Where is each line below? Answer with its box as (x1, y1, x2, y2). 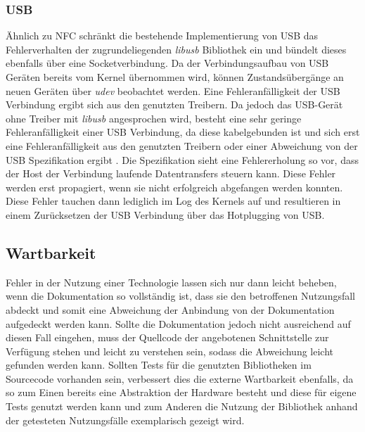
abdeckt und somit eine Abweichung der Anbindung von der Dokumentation (6, 302, 335, 317)
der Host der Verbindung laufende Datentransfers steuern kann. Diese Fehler (6, 166, 336, 181)
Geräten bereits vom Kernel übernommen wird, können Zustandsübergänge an (6, 70, 344, 84)
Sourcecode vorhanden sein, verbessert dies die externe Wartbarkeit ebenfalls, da (6, 371, 354, 386)
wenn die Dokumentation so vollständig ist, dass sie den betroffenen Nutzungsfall (6, 288, 355, 303)
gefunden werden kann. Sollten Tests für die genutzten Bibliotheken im (6, 357, 312, 372)
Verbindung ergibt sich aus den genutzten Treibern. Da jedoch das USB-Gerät (6, 97, 343, 112)
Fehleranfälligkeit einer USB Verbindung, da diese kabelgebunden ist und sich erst (6, 125, 360, 139)
